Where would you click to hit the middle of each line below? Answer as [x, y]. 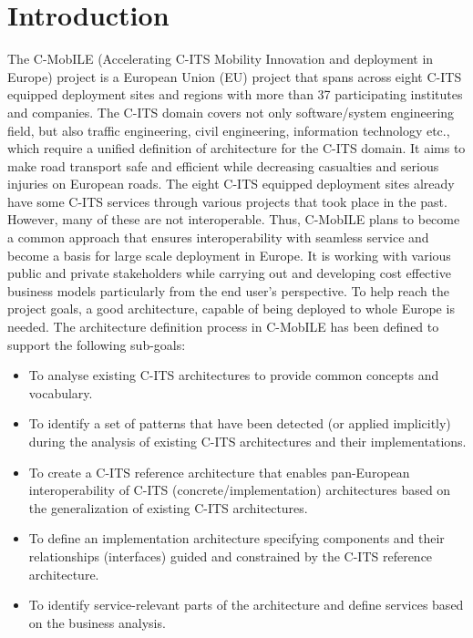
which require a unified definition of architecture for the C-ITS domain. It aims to [236, 148]
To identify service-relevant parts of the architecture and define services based [246, 605]
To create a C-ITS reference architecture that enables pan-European [219, 472]
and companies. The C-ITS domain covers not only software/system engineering [231, 112]
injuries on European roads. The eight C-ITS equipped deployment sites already [231, 184]
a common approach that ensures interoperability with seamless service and [218, 237]
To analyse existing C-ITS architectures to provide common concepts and [234, 375]
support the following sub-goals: [97, 344]
